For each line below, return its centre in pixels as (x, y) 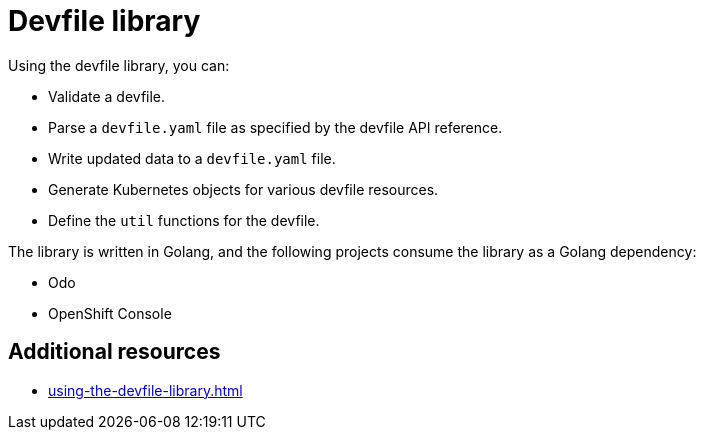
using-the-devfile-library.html (145, 390)
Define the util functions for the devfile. (184, 220)
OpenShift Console (110, 313)
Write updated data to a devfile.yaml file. (192, 158)
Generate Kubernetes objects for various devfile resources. (243, 189)
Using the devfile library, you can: (119, 65)
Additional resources (114, 352)
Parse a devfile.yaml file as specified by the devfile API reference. (275, 127)
